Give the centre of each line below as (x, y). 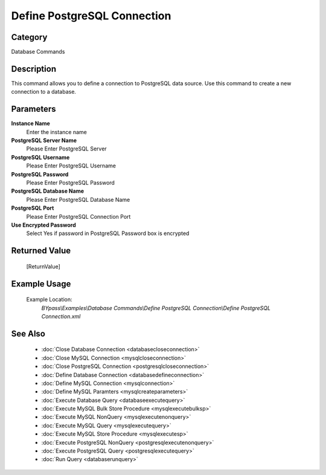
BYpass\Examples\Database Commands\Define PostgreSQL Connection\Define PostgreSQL (156, 308)
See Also (28, 333)
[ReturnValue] (43, 267)
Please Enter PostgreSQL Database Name (78, 199)
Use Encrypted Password (44, 225)
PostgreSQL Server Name (44, 141)
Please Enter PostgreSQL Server (66, 149)
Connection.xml (61, 316)
